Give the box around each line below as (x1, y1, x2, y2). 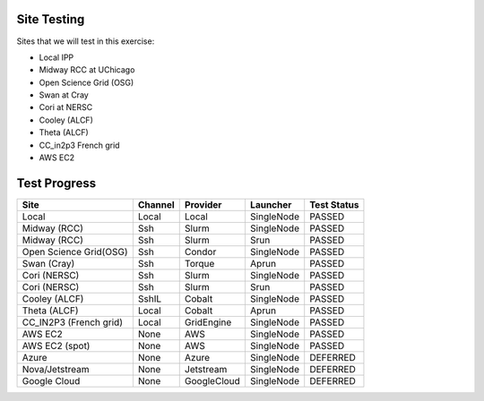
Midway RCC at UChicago (39, 64, 135, 75)
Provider (184, 198, 222, 210)
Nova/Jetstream (22, 363, 90, 375)
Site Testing (16, 12, 85, 27)
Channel (137, 198, 175, 210)
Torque (184, 257, 215, 269)
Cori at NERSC (39, 102, 93, 113)
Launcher (249, 198, 292, 210)
